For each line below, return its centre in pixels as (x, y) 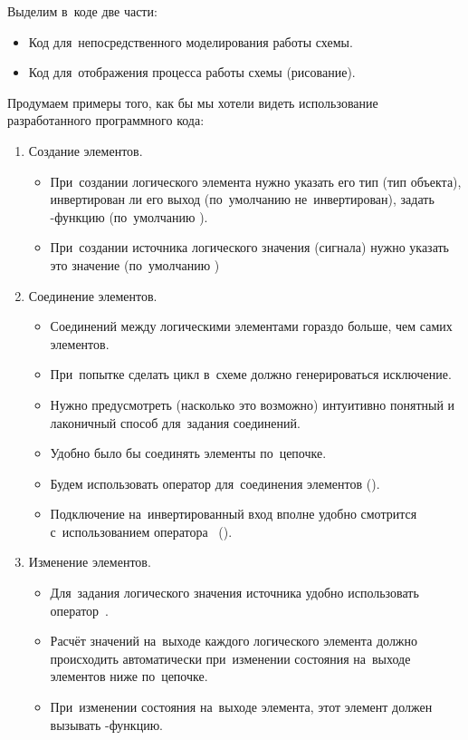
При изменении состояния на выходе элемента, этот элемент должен (241, 707)
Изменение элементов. (90, 562)
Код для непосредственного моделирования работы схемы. (191, 41)
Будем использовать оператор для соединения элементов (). (215, 483)
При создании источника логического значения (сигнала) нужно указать (249, 247)
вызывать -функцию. (107, 724)
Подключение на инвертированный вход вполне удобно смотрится (234, 514)
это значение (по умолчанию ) (135, 264)
